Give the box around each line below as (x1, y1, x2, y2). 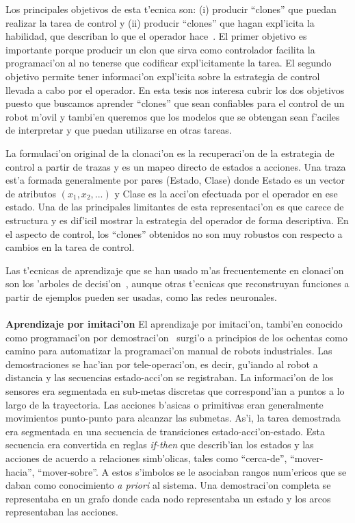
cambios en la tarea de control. (5, 240, 135, 254)
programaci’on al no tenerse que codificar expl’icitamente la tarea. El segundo (5, 56, 332, 70)
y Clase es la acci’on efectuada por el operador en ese (114, 186, 338, 200)
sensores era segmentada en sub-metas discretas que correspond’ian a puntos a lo (5, 384, 345, 398)
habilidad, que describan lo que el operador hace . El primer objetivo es (5, 29, 307, 43)
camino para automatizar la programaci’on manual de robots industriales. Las (5, 343, 332, 358)
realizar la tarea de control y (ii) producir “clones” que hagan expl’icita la (5, 15, 315, 29)
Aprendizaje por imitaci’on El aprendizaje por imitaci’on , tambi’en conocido (5, 317, 343, 331)
